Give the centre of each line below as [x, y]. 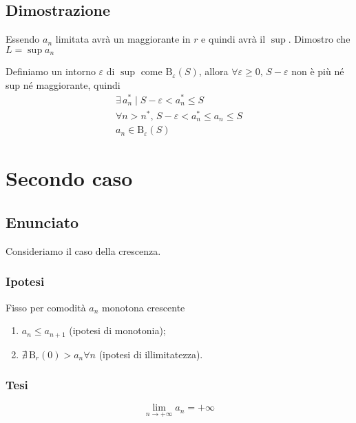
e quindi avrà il [233, 39]
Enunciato [42, 221]
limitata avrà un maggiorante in [123, 39]
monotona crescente [144, 307]
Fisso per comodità [46, 307]
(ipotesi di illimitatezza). [151, 354]
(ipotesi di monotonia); [117, 330]
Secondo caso [69, 178]
